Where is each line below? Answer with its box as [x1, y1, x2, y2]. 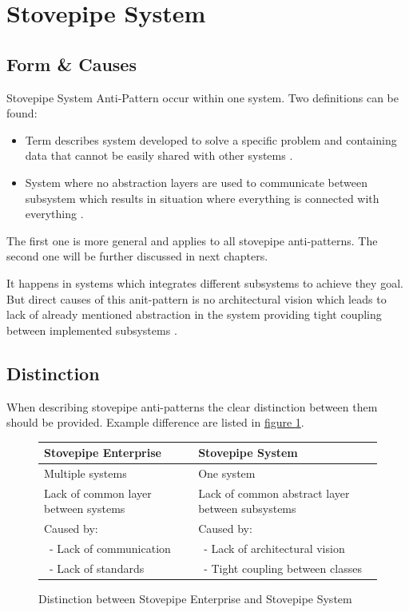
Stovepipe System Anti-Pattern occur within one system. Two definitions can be [6, 89, 399, 105]
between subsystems [198, 500, 296, 517]
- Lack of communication [49, 540, 171, 557]
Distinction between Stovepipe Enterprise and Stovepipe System [38, 590, 352, 607]
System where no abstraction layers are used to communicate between [25, 173, 367, 190]
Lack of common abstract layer [198, 484, 350, 501]
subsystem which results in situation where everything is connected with [25, 189, 379, 206]
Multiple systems [44, 465, 127, 482]
